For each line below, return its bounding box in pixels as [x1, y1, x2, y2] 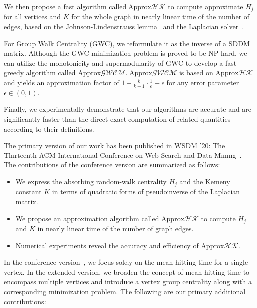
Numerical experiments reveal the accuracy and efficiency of [15, 240, 199, 250]
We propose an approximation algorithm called [15, 213, 159, 223]
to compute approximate [168, 1, 243, 11]
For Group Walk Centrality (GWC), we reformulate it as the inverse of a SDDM [4, 38, 250, 48]
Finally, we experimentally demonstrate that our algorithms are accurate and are [4, 104, 252, 114]
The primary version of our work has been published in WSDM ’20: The [4, 140, 225, 151]
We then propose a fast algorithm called [4, 1, 127, 11]
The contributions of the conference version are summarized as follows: [4, 159, 220, 170]
